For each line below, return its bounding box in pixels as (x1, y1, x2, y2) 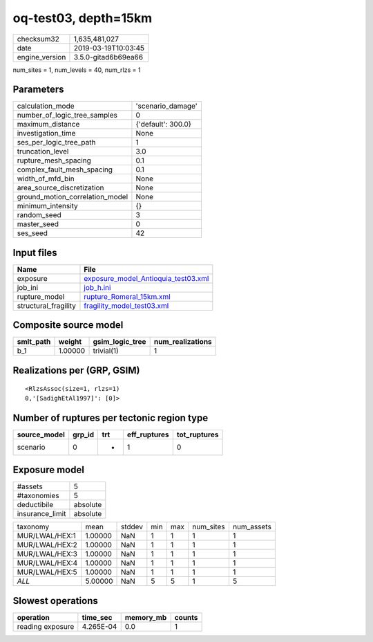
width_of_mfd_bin (17, 174, 75, 183)
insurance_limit (17, 509, 66, 519)
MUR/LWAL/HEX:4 (17, 558, 78, 568)
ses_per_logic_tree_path (17, 138, 96, 147)
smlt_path (17, 337, 51, 347)
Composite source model (12, 319, 124, 331)
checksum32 (17, 34, 60, 44)
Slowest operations (12, 595, 98, 607)
